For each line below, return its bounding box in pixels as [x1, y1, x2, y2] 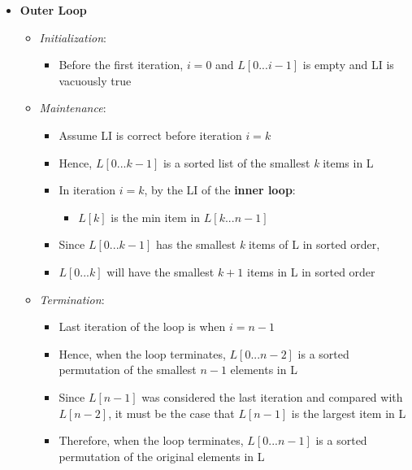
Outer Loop [20, 2, 87, 18]
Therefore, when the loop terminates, [59, 432, 244, 449]
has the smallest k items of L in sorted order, [155, 236, 380, 253]
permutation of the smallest [59, 361, 197, 378]
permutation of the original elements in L [59, 447, 265, 464]
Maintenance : [39, 99, 106, 116]
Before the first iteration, [59, 56, 184, 73]
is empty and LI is [302, 56, 394, 73]
